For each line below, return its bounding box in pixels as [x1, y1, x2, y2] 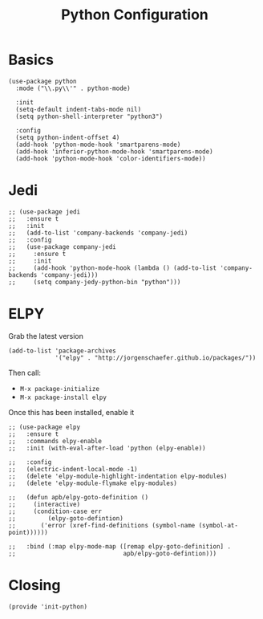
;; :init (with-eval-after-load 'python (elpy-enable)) [8, 444, 206, 452]
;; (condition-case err [8, 507, 103, 515]
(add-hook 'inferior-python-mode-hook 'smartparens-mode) [15, 147, 214, 156]
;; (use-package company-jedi [8, 242, 116, 250]
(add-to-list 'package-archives [8, 347, 116, 355]
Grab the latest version [8, 331, 84, 340]
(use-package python [8, 77, 78, 85]
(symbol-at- [198, 521, 239, 529]
